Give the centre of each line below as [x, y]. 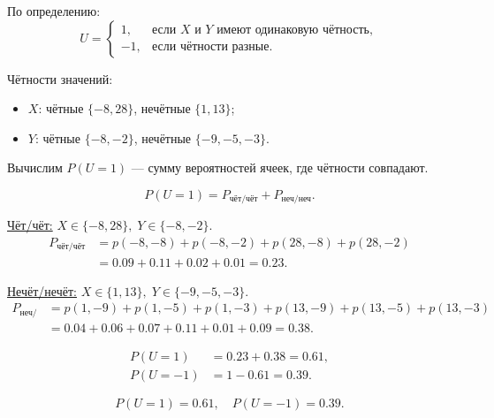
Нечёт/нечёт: [42, 290]
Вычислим [35, 167]
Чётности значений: [60, 78]
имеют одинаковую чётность [293, 30]
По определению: [54, 11]
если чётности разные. [213, 47]
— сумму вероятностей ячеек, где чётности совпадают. [280, 167]
